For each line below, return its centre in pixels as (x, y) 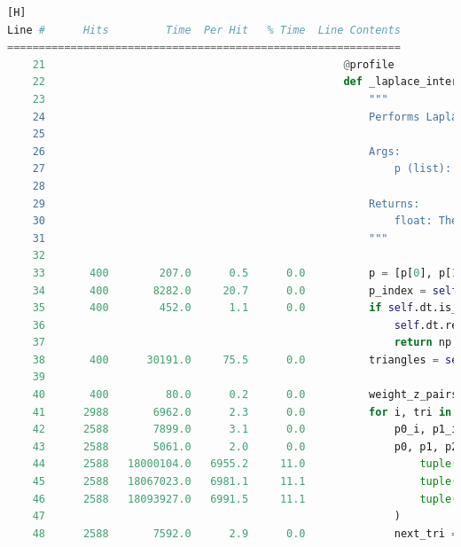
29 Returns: (226, 203)
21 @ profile (213, 64)
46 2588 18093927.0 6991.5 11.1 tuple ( (245, 499)
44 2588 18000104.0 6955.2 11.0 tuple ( (245, 464)
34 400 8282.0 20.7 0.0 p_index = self (245, 290)
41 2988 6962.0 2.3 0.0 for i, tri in (242, 412)
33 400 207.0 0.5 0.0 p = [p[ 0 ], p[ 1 (245, 273)
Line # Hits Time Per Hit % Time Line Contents (204, 30)
